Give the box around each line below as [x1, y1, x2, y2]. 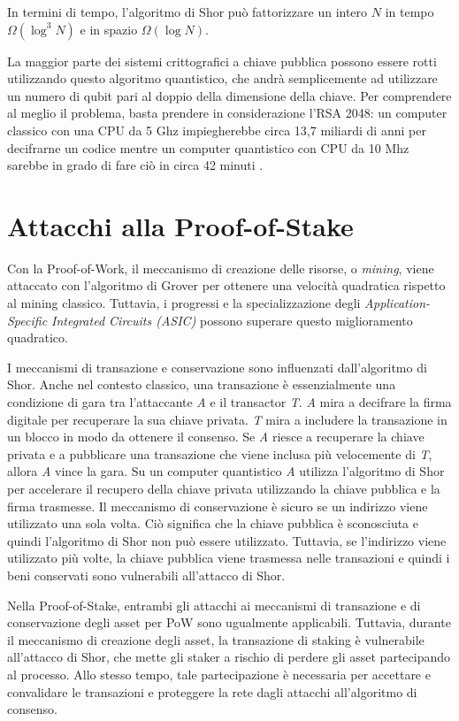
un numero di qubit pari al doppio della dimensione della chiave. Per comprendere [7, 86, 452, 104]
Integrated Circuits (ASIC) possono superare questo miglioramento [51, 311, 413, 329]
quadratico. [7, 328, 68, 347]
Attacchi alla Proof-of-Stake [7, 207, 354, 243]
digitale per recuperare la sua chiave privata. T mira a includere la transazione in [7, 410, 448, 428]
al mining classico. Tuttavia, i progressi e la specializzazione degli [7, 294, 361, 312]
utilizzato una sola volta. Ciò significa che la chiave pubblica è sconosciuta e [7, 514, 418, 533]
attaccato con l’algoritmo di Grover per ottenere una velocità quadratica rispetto [7, 276, 446, 295]
